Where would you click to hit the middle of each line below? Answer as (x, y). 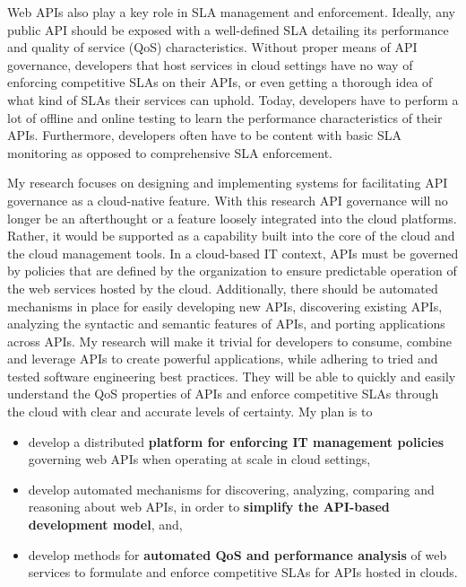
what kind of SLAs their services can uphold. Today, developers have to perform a (233, 99)
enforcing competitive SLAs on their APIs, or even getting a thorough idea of (220, 82)
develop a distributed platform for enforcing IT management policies (236, 441)
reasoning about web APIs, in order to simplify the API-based (209, 507)
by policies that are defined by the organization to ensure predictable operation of (232, 271)
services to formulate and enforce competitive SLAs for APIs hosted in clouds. (243, 572)
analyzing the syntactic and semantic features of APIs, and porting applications (226, 324)
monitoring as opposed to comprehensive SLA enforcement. (170, 152)
